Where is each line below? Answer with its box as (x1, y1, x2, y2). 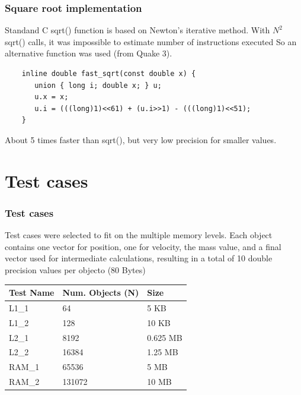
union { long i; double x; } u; (34, 81, 162, 90)
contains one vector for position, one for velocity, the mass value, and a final (5, 240, 281, 252)
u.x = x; (34, 93, 69, 102)
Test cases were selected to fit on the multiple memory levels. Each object (5, 229, 273, 241)
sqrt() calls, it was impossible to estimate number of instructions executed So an (5, 35, 297, 48)
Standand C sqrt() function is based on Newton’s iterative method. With (5, 24, 270, 36)
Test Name (9, 286, 55, 299)
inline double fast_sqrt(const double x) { (21, 69, 196, 78)
